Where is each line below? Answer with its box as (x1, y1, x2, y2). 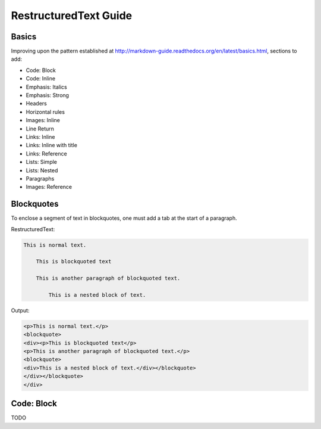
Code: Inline (26, 75, 56, 82)
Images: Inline (26, 117, 61, 124)
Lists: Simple (26, 158, 58, 166)
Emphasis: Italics (26, 83, 68, 91)
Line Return (26, 125, 55, 132)
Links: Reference (26, 150, 68, 157)
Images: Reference (26, 184, 73, 191)
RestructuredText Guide (11, 9, 133, 22)
